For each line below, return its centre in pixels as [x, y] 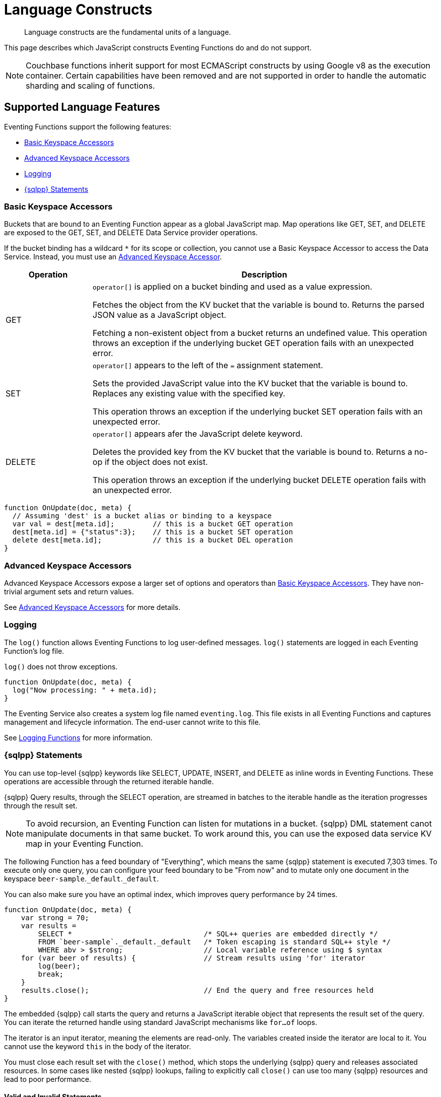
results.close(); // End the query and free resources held [197, 990]
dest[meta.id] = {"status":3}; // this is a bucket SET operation [153, 532]
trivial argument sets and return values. [69, 592]
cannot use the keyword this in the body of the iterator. [98, 1046]
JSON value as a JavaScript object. [159, 315]
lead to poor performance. [48, 1079]
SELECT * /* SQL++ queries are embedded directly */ [208, 934]
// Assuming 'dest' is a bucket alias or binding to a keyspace [142, 516]
